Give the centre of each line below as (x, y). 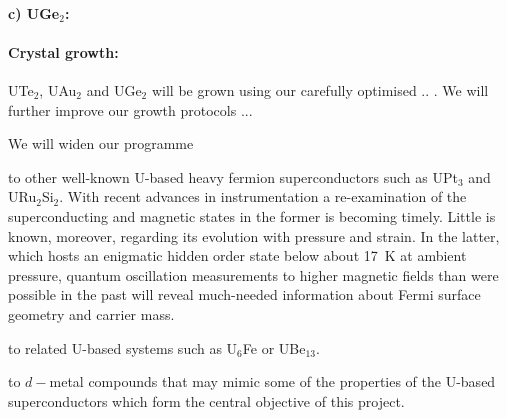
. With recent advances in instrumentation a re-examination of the (263, 196)
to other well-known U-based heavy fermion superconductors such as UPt (233, 176)
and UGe (114, 89)
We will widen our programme (101, 143)
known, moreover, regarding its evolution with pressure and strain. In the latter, (254, 235)
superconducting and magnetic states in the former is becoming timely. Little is (252, 215)
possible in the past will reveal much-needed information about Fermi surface (244, 294)
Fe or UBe (274, 347)
